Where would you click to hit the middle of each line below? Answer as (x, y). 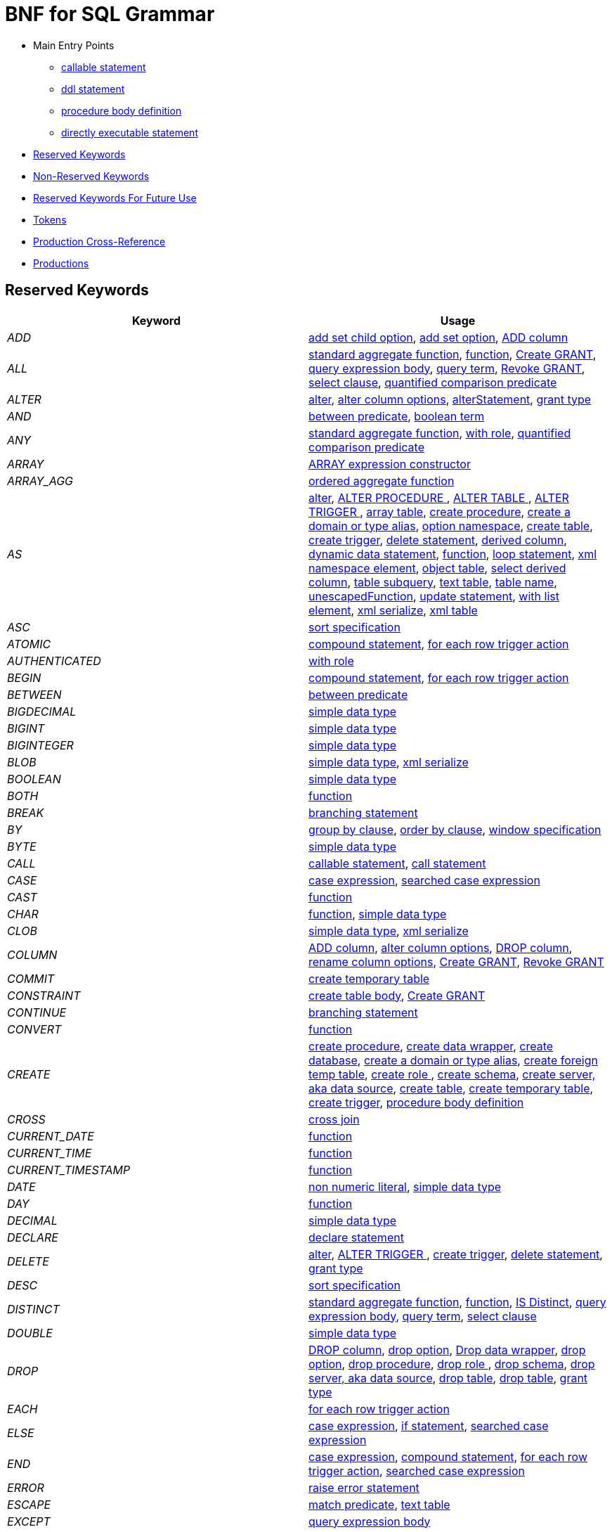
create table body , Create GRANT (397, 995)
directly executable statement (130, 132)
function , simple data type (378, 914)
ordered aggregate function (382, 481)
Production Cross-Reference (99, 241)
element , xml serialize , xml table (393, 610)
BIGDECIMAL (42, 711)
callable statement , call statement (397, 863)
